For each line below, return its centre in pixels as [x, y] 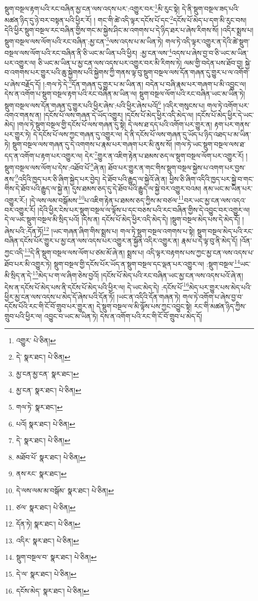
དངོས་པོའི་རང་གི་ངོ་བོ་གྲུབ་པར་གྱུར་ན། [50, 306]
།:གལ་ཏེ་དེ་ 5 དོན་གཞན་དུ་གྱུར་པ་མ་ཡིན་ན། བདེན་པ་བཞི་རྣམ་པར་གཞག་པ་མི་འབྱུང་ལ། [145, 83]
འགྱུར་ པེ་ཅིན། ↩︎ [36, 340]
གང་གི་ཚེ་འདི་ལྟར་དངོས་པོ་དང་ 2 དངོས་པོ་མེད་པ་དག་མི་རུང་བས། [172, 19]
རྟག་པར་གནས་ [232, 124]
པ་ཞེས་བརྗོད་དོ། [23, 84]
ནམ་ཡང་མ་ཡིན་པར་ [228, 188]
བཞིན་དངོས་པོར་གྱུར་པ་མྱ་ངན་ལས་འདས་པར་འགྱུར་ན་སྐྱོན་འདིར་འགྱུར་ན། [92, 241]
